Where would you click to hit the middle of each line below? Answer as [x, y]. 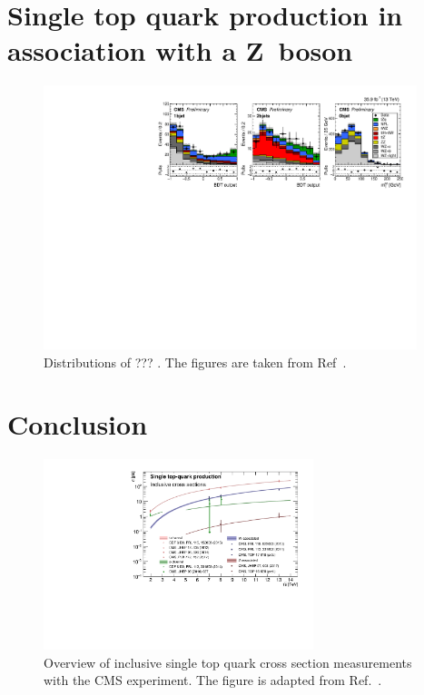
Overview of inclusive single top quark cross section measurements [228, 662]
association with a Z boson [180, 50]
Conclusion [78, 424]
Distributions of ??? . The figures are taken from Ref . [195, 362]
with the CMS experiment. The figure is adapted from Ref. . [213, 680]
